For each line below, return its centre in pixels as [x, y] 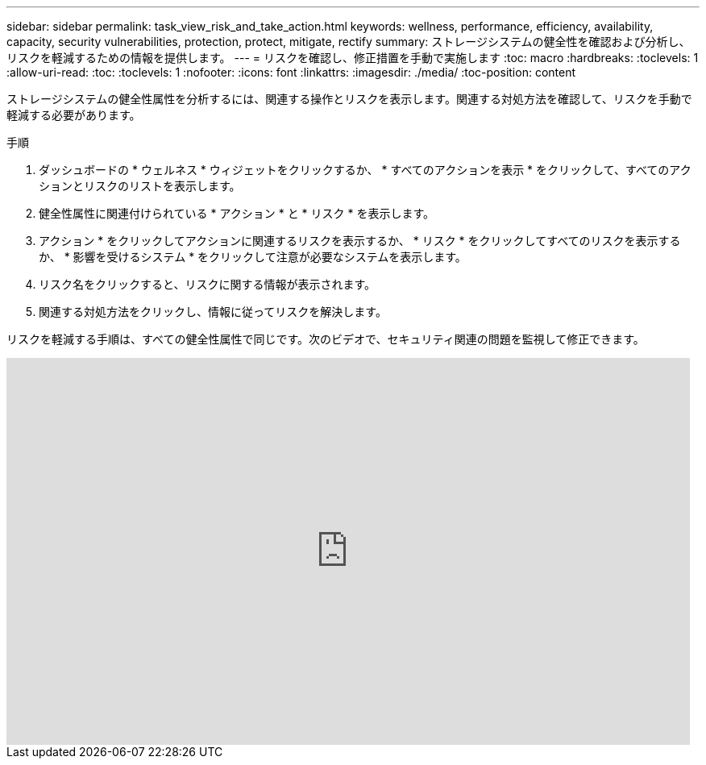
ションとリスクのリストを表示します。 [140, 186]
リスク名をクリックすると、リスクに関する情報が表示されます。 [208, 284]
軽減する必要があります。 [74, 115]
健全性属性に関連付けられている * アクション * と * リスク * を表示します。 [237, 213]
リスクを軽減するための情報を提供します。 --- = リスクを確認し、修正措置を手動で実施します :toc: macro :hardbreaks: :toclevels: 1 [353, 58]
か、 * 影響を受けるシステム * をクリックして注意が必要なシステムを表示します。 [253, 257]
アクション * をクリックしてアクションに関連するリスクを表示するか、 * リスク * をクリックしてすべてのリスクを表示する [360, 241]
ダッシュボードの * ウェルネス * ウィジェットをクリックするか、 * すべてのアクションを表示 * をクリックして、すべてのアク [365, 170]
